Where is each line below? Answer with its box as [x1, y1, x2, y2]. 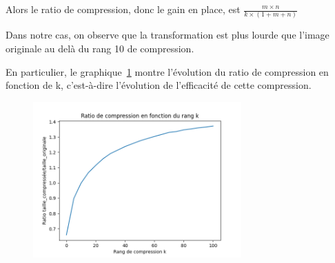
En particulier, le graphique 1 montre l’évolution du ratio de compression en [6, 64, 329, 78]
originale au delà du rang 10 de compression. [6, 41, 194, 55]
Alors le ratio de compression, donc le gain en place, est [6, 2, 241, 16]
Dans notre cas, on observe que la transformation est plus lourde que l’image [6, 28, 329, 42]
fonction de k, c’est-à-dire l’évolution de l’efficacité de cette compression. [6, 78, 312, 92]
